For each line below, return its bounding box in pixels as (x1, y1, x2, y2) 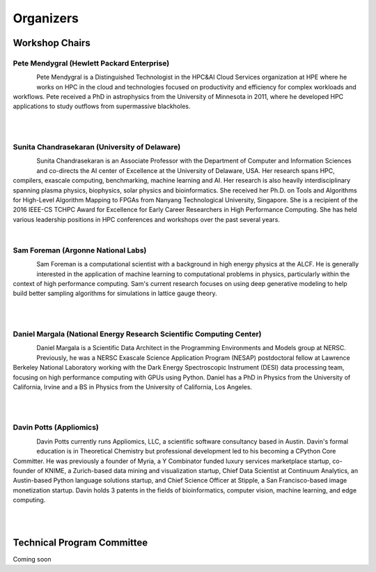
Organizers (13, 10, 79, 26)
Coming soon (13, 555, 52, 563)
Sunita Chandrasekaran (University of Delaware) (13, 142, 181, 152)
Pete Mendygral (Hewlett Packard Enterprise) (13, 58, 170, 68)
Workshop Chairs (13, 37, 91, 49)
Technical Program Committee (13, 536, 148, 548)
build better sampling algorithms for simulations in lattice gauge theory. (13, 289, 217, 298)
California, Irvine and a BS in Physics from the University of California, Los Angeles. (13, 382, 253, 391)
